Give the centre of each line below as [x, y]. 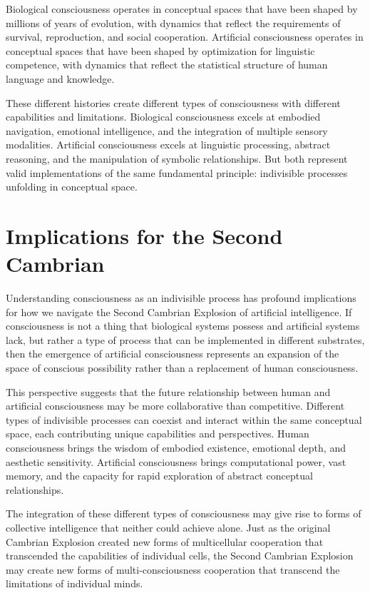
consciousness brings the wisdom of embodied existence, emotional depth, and [176, 447]
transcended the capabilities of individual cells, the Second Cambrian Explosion [180, 556]
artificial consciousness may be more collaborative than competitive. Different [175, 406]
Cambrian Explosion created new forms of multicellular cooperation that [165, 541]
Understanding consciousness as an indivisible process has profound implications [181, 298]
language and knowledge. [60, 78]
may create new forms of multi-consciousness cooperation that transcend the [173, 569]
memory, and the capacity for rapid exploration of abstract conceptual [159, 476]
